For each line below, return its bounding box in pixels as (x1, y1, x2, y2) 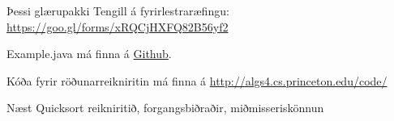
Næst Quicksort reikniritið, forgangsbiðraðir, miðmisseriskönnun (6, 99, 324, 116)
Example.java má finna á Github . (6, 45, 172, 62)
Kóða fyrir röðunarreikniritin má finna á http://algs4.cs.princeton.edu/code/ (6, 72, 388, 89)
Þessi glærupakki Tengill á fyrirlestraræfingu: (6, 2, 229, 19)
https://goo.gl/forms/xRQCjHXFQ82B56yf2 (6, 18, 229, 35)
